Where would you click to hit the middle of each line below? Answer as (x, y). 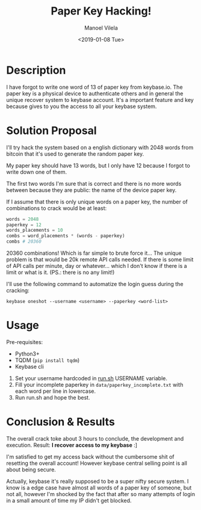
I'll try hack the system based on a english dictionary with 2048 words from (100, 147)
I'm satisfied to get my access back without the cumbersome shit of (90, 456)
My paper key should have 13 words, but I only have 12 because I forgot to (98, 165)
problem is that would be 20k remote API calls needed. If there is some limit (100, 260)
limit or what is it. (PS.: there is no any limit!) (60, 272)
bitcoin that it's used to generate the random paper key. (75, 154)
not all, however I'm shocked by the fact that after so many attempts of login (101, 494)
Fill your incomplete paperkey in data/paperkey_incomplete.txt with (99, 384)
